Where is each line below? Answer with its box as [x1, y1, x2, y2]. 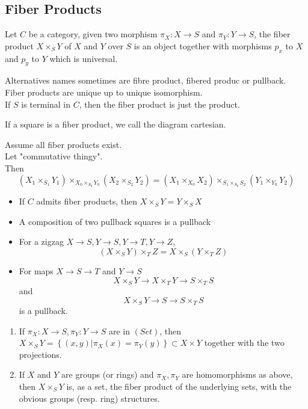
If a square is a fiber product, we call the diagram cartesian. [5, 118, 226, 131]
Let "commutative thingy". [5, 150, 103, 162]
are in [108, 324, 130, 337]
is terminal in [21, 97, 71, 110]
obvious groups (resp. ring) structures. [19, 392, 160, 404]
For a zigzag [19, 235, 64, 248]
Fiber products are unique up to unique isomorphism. [5, 85, 203, 98]
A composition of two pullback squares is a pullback [19, 215, 211, 227]
